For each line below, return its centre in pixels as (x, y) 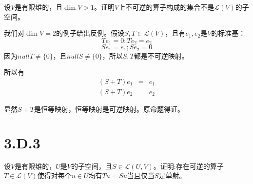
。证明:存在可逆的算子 (188, 166)
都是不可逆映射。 (161, 55)
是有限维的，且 (39, 7)
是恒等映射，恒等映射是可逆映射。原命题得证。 (109, 109)
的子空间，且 (91, 166)
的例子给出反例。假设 (90, 33)
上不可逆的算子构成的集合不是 (166, 7)
